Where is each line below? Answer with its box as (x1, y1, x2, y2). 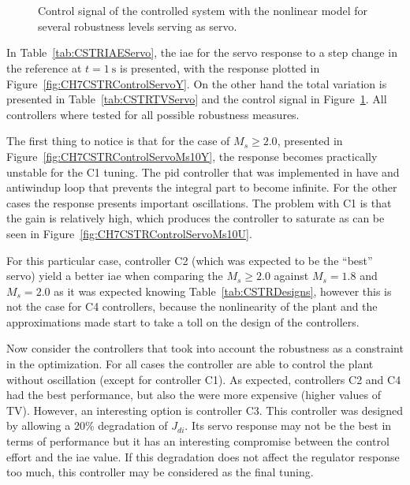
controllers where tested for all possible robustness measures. (6, 106, 300, 122)
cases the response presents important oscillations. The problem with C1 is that (6, 194, 392, 211)
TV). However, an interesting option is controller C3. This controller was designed (6, 401, 404, 418)
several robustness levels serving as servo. (38, 17, 237, 34)
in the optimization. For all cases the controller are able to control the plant (6, 356, 374, 372)
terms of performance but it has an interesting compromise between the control (6, 433, 389, 450)
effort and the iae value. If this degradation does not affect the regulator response (6, 448, 400, 464)
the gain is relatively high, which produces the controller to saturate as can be (6, 210, 385, 226)
